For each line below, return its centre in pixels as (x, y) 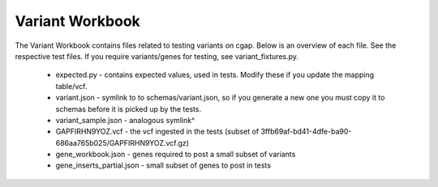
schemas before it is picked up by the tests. (129, 108)
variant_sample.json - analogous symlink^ (125, 120)
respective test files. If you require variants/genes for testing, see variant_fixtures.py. (157, 56)
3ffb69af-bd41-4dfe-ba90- (306, 132)
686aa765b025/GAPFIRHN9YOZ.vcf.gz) (122, 142)
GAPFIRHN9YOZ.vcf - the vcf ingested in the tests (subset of (157, 132)
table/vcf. (71, 86)
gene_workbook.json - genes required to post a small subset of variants (176, 155)
